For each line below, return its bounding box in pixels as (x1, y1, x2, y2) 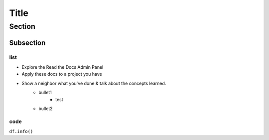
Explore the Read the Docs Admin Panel (21, 64, 104, 70)
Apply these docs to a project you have (21, 71, 102, 77)
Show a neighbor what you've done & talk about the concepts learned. (21, 80, 166, 86)
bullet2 (38, 105, 53, 112)
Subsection (9, 38, 46, 47)
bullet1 (38, 90, 52, 96)
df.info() (9, 129, 33, 135)
